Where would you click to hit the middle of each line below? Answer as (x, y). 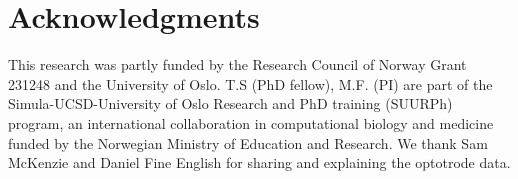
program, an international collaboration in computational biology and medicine (251, 122)
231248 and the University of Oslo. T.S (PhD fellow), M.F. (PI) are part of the (250, 83)
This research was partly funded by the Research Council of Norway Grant (237, 64)
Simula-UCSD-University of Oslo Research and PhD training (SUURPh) (230, 103)
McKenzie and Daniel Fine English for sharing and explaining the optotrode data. (259, 162)
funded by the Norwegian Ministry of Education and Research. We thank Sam (248, 142)
